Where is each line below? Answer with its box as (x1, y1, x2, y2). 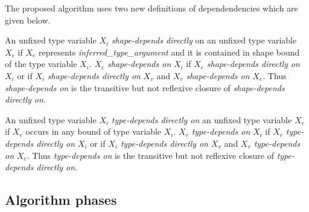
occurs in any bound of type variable (25, 125, 162, 138)
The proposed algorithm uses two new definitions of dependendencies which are (5, 2, 298, 14)
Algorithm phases (5, 190, 117, 209)
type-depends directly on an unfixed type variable (111, 113, 292, 126)
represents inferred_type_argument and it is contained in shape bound (39, 45, 300, 58)
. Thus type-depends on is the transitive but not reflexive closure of (27, 149, 274, 161)
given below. (5, 13, 51, 26)
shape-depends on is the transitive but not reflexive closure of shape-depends (5, 81, 285, 94)
